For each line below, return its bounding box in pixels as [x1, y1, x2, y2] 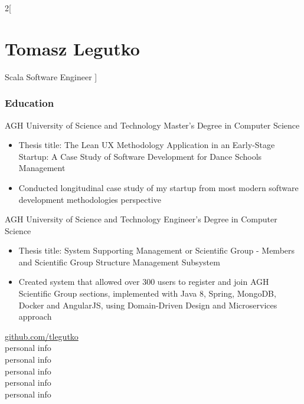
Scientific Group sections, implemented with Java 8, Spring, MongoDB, [18, 287, 276, 300]
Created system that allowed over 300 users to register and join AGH [18, 275, 269, 288]
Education [5, 96, 54, 110]
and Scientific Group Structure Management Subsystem [18, 255, 220, 268]
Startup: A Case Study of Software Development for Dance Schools [18, 150, 262, 162]
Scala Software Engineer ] [5, 70, 97, 83]
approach [18, 310, 52, 323]
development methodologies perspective [18, 193, 162, 205]
